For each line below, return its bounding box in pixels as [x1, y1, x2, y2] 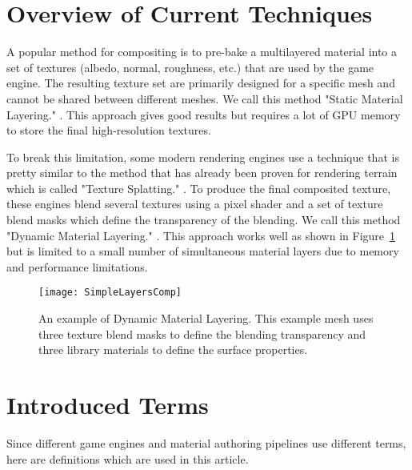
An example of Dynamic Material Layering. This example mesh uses [38, 310, 374, 327]
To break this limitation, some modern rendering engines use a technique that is [6, 148, 399, 165]
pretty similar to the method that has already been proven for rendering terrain [6, 164, 398, 181]
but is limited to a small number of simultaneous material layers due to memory [6, 243, 399, 259]
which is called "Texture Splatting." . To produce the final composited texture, [6, 179, 391, 196]
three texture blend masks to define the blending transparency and [38, 325, 366, 342]
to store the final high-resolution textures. [6, 122, 211, 139]
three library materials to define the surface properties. [38, 341, 308, 358]
